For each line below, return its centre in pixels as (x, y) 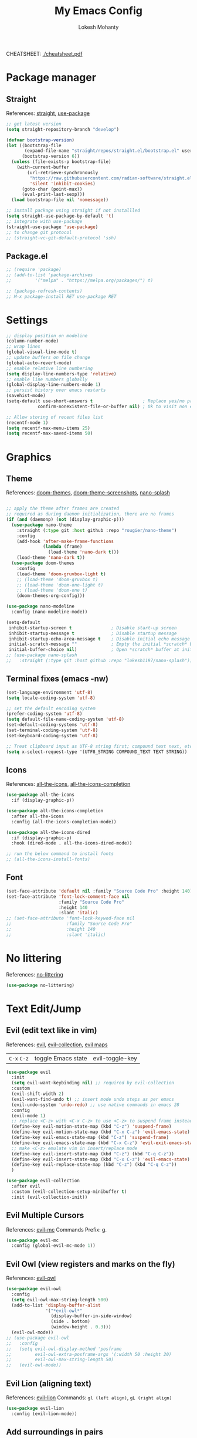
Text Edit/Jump (44, 1008)
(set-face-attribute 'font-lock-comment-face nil (68, 896)
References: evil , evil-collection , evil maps (57, 1044)
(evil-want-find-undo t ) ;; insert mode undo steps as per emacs (93, 1099)
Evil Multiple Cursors (45, 1215)
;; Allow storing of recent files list (55, 417)
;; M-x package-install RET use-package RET (61, 296)
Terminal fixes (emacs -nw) (57, 679)
